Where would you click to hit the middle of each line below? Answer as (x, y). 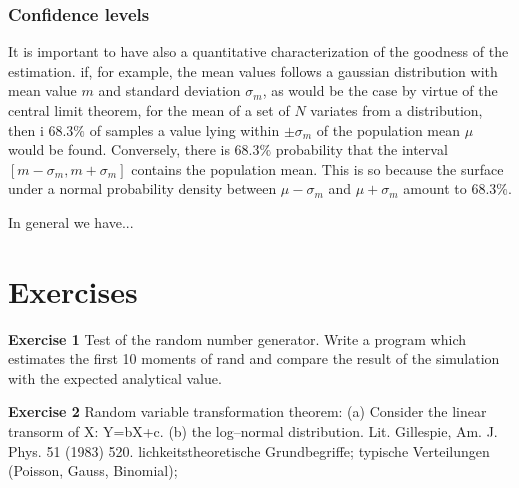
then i (26, 129)
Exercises (73, 290)
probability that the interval (361, 149)
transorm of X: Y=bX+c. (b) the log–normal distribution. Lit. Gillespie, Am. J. (253, 431)
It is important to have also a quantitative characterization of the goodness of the (258, 51)
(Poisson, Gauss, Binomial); (93, 470)
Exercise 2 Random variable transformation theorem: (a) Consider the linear (247, 411)
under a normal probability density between (142, 188)
